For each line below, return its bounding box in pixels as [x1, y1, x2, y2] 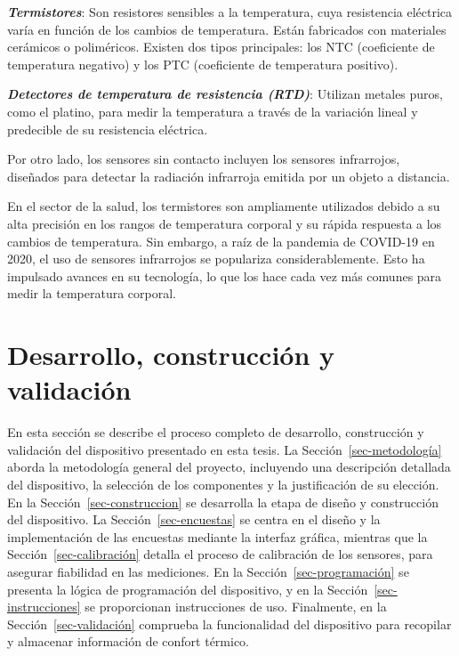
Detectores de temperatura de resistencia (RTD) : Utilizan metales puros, [7, 85, 443, 103]
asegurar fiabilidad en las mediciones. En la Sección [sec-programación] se [7, 562, 409, 580]
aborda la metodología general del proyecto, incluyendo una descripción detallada [7, 458, 451, 476]
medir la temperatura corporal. [7, 284, 176, 303]
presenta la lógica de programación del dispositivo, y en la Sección [7, 579, 368, 598]
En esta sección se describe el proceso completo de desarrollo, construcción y [7, 423, 424, 441]
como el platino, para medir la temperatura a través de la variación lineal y [7, 101, 418, 120]
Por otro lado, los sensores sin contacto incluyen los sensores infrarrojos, [7, 150, 400, 168]
